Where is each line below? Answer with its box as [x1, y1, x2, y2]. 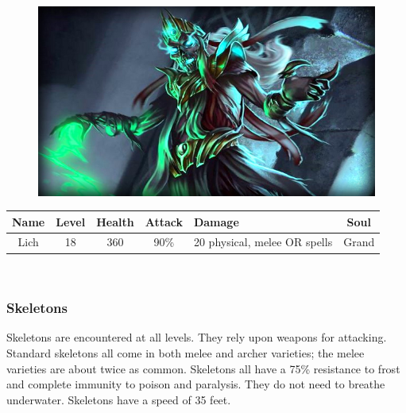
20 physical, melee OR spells [193, 234, 333, 250]
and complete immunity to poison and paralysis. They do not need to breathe [6, 376, 385, 392]
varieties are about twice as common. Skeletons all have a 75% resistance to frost [6, 360, 400, 376]
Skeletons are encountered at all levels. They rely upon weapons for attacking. [6, 329, 387, 345]
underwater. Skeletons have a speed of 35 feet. [6, 391, 231, 407]
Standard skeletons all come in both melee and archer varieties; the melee [6, 344, 365, 361]
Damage [193, 213, 239, 230]
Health [96, 213, 134, 230]
